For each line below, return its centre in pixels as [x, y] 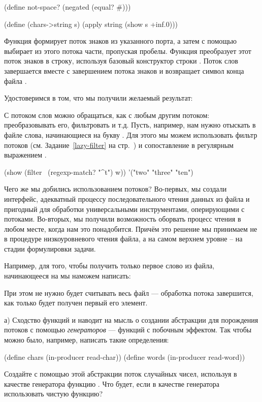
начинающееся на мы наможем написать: [68, 276]
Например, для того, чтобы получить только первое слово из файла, [109, 266]
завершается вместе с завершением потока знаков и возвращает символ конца [124, 70]
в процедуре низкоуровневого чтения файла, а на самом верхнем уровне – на [123, 239]
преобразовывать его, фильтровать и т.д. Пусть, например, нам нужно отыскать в [130, 125]
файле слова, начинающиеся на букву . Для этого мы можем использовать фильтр [131, 134]
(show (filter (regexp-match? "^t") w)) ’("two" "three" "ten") [99, 172]
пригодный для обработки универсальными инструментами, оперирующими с [124, 209]
